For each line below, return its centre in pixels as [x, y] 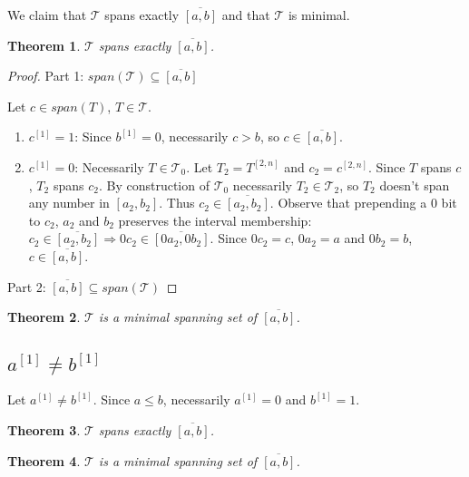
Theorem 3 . [44, 430]
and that [246, 15]
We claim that [47, 15]
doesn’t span [415, 185]
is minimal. [319, 15]
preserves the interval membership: [215, 220]
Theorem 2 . [44, 317]
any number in [69, 203]
